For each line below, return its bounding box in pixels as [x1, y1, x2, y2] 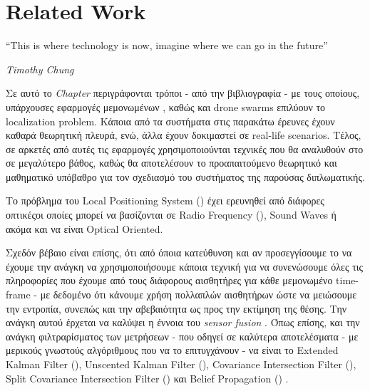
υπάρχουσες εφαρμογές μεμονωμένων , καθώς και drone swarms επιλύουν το [6, 99, 326, 114]
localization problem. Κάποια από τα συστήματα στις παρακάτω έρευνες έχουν [6, 113, 335, 128]
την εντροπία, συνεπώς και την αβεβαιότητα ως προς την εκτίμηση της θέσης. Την [6, 301, 347, 316]
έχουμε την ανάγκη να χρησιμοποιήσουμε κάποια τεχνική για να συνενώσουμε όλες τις [6, 259, 364, 273]
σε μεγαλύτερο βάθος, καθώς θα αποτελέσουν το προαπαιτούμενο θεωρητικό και [6, 155, 337, 170]
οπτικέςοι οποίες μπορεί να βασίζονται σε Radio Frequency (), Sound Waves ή [6, 207, 336, 222]
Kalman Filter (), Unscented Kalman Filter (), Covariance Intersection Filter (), [6, 357, 356, 371]
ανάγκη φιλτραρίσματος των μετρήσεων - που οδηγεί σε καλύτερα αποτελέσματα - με [6, 328, 359, 343]
